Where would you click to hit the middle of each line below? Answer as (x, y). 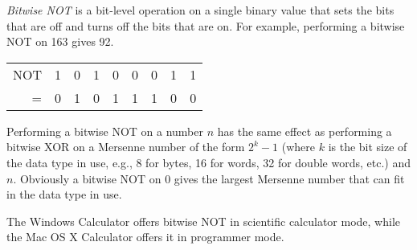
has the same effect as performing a (305, 131)
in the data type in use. (64, 194)
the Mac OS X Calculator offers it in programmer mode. (145, 237)
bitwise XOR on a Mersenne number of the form (126, 147)
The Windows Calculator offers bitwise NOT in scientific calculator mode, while (203, 221)
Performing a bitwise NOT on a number (105, 131)
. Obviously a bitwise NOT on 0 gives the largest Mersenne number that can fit (209, 178)
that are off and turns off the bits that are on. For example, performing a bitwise (206, 25)
